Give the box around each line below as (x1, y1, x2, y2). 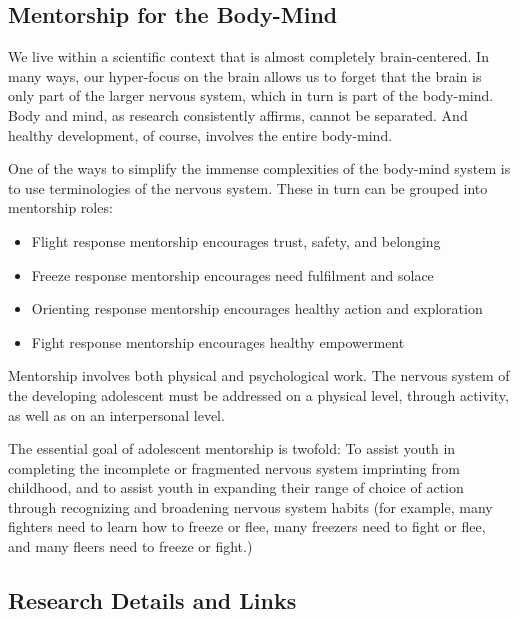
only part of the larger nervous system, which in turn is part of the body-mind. (8, 85, 494, 106)
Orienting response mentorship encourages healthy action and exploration (31, 298, 483, 319)
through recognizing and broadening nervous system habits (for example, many (8, 496, 493, 517)
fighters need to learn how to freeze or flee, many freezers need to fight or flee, (8, 516, 486, 537)
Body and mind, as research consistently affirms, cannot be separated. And (8, 104, 468, 125)
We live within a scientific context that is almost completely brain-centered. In (8, 46, 489, 67)
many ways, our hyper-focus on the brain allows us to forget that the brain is (8, 65, 482, 86)
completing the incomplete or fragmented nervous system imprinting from (8, 457, 460, 478)
